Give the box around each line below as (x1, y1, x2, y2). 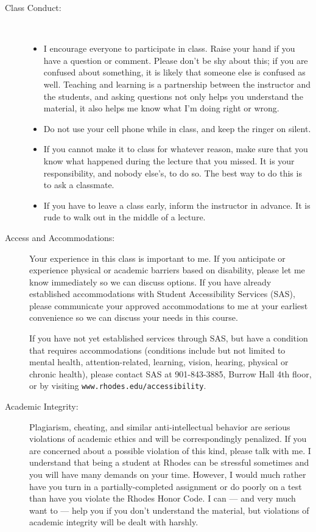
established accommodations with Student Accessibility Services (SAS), (29, 287, 295, 300)
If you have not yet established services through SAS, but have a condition (29, 332, 308, 345)
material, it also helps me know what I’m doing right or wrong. (43, 102, 279, 114)
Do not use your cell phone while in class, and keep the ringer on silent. (43, 122, 311, 135)
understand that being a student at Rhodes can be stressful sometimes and (29, 456, 309, 469)
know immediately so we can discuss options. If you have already (29, 275, 272, 288)
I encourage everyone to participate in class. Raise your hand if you (43, 42, 295, 55)
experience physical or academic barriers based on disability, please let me (29, 264, 305, 276)
